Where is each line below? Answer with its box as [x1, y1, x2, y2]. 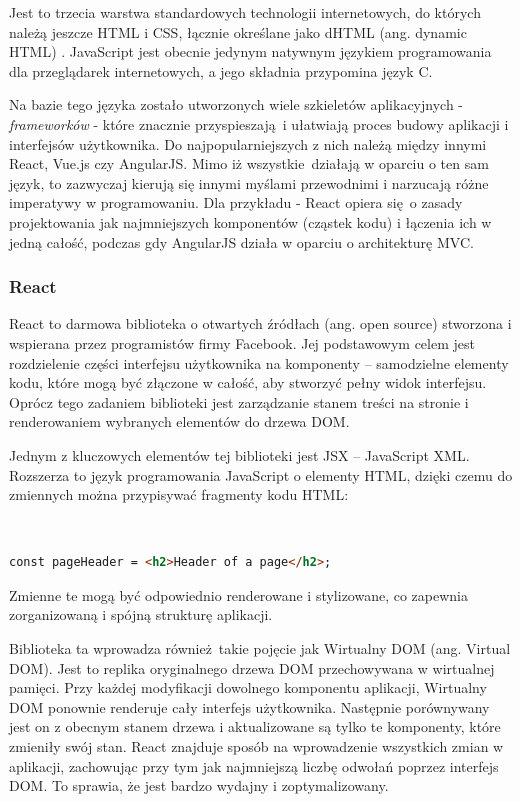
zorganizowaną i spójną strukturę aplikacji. [9, 604, 273, 625]
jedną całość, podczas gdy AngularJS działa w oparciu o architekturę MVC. [9, 231, 474, 252]
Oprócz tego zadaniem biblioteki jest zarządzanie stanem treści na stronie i [9, 391, 469, 412]
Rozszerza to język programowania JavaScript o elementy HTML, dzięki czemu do [9, 464, 513, 485]
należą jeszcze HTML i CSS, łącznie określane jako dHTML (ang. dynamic [9, 21, 467, 42]
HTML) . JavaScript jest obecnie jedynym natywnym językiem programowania [9, 41, 492, 62]
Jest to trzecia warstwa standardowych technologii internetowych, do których [9, 2, 481, 22]
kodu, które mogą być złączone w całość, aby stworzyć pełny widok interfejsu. [9, 372, 487, 393]
